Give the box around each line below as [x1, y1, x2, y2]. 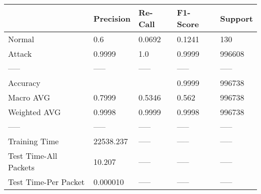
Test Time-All [8, 150, 57, 161]
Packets [8, 161, 35, 173]
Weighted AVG [8, 106, 61, 118]
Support [220, 12, 253, 24]
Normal [8, 33, 35, 45]
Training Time [8, 135, 59, 147]
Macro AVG [8, 91, 50, 103]
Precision [93, 12, 130, 24]
